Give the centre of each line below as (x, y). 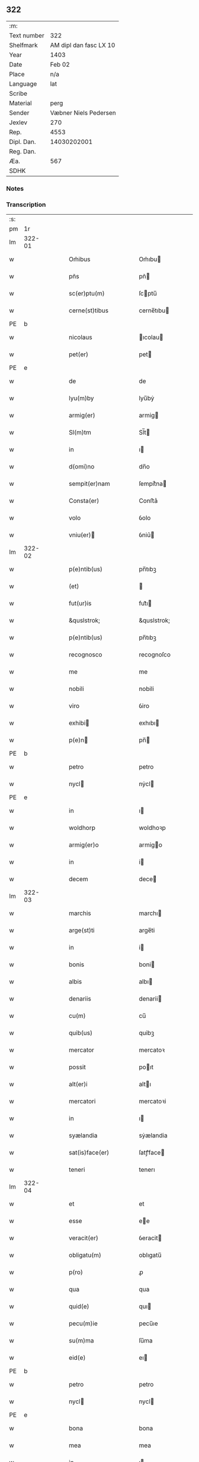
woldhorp (82, 828)
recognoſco (155, 655)
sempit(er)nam (90, 484)
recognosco (86, 655)
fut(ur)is (80, 603)
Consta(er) (84, 501)
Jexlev (18, 122)
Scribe (18, 93)
